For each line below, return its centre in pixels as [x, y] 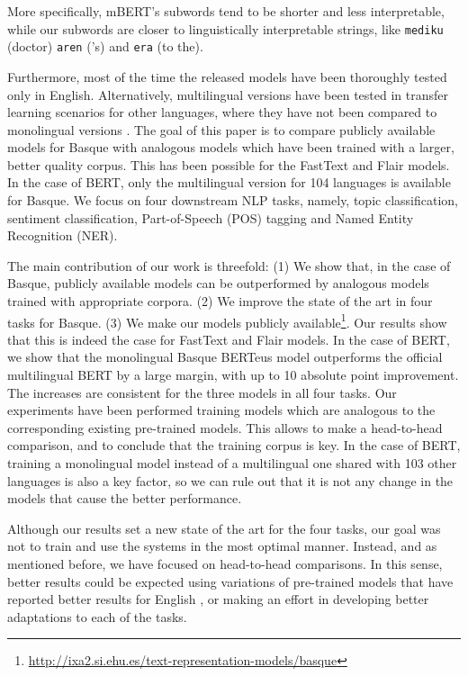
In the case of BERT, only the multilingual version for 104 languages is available [229, 182]
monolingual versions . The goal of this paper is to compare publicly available [221, 129]
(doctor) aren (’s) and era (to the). [105, 46]
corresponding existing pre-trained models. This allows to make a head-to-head [225, 427]
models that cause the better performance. [125, 498]
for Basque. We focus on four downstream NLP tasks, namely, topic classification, [233, 200]
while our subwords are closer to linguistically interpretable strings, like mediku [225, 28]
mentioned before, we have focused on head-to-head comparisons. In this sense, [225, 563]
